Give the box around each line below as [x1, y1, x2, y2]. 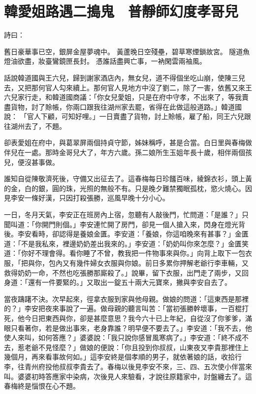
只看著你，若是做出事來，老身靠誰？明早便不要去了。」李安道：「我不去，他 [10, 322, 252, 333]
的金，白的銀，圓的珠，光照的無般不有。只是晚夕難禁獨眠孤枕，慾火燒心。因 [4, 183, 252, 193]
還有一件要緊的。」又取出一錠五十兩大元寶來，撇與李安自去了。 [28, 277, 231, 287]
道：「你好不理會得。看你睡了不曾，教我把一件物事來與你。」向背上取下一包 [4, 248, 245, 258]
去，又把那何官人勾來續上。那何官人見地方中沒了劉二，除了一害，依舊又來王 [4, 82, 252, 92]
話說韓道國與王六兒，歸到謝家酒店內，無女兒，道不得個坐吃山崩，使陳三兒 [4, 72, 245, 82]
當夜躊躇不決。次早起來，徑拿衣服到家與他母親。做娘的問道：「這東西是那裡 [4, 293, 249, 304]
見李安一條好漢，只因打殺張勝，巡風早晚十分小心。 [4, 193, 169, 203]
